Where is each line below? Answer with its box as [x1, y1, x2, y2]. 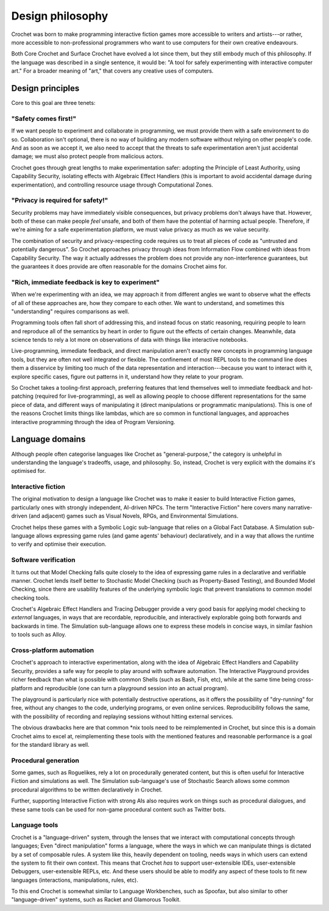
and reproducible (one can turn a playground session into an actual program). [34, 684, 228, 692]
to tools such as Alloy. [11, 631, 66, 638]
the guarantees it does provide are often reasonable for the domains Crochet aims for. [11, 262, 227, 270]
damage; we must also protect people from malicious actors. [11, 153, 164, 160]
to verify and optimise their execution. [11, 541, 107, 548]
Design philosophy [11, 9, 108, 23]
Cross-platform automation [11, 646, 94, 655]
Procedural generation [11, 756, 79, 765]
